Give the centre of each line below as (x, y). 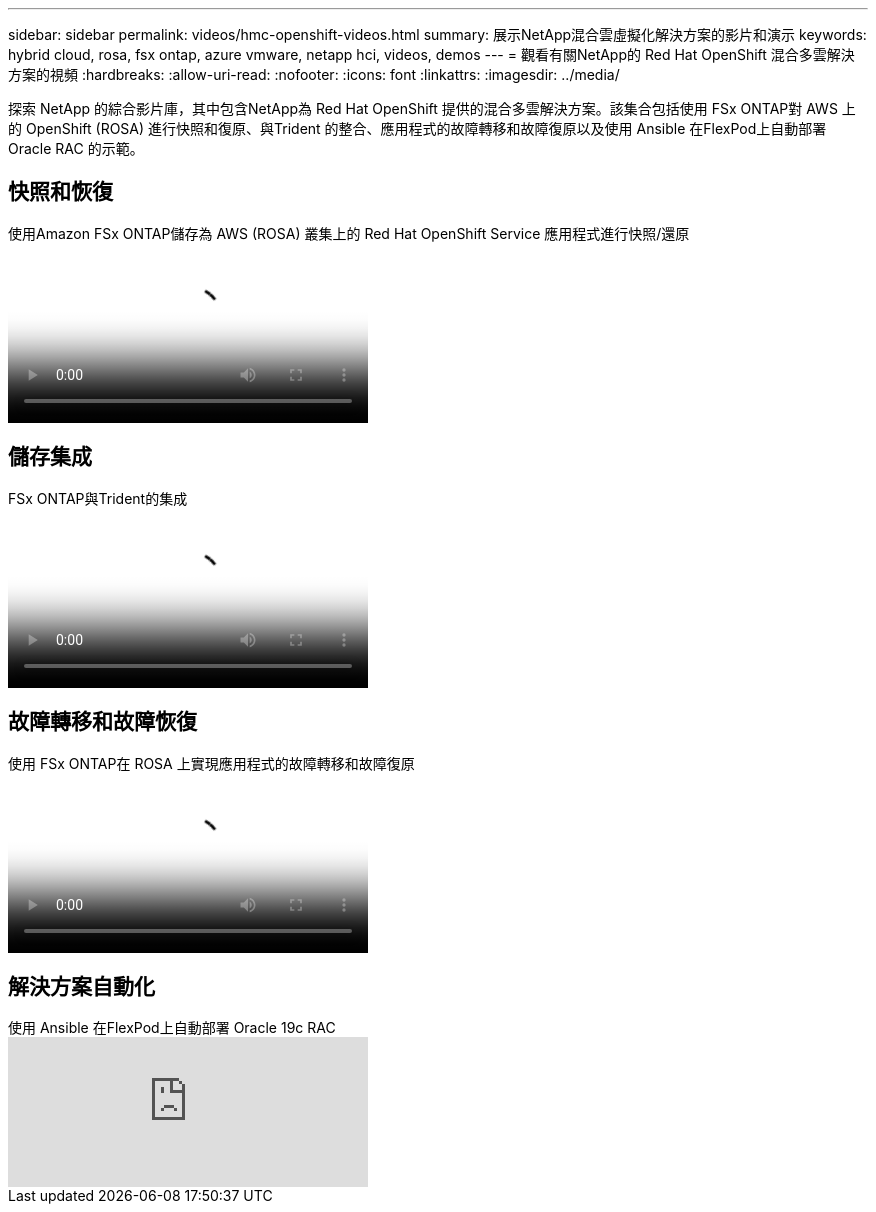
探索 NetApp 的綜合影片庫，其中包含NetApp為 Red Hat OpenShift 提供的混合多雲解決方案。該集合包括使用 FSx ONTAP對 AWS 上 (432, 108)
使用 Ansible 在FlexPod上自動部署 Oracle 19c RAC (172, 1028)
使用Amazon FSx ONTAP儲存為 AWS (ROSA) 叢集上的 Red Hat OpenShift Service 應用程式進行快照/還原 (349, 233)
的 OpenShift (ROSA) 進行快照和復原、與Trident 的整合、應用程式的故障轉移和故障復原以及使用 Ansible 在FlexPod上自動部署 (417, 128)
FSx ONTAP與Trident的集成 (98, 498)
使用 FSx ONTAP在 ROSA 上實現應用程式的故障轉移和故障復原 (211, 763)
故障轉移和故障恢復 (102, 722)
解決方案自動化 (81, 986)
